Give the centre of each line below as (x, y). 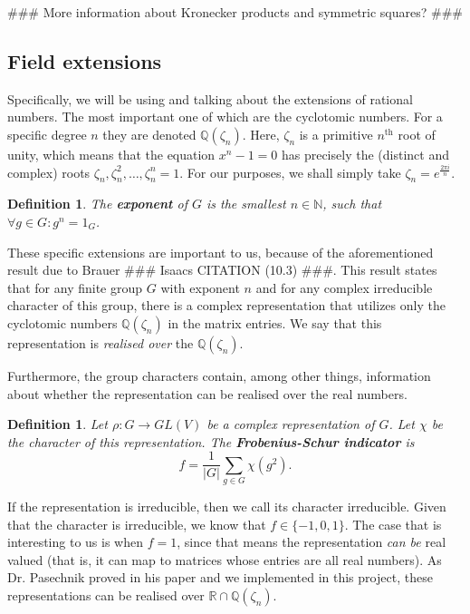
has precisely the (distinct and (365, 154)
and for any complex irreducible (344, 287)
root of (417, 134)
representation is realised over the (101, 342)
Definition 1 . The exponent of (97, 204)
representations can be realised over (106, 595)
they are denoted (149, 134)
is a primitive (336, 134)
